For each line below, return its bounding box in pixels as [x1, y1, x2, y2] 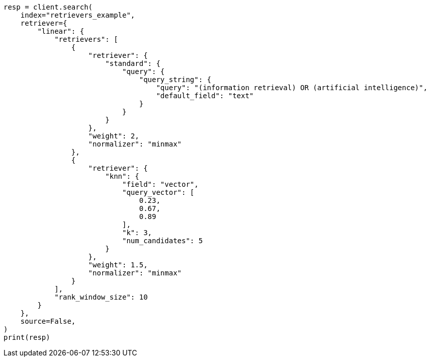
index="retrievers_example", [20, 11, 135, 19]
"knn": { [105, 172, 139, 180]
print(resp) [4, 333, 50, 341]
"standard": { [105, 59, 160, 67]
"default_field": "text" [156, 92, 254, 100]
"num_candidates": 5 [122, 237, 203, 245]
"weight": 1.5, [88, 261, 148, 269]
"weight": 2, [88, 132, 139, 140]
